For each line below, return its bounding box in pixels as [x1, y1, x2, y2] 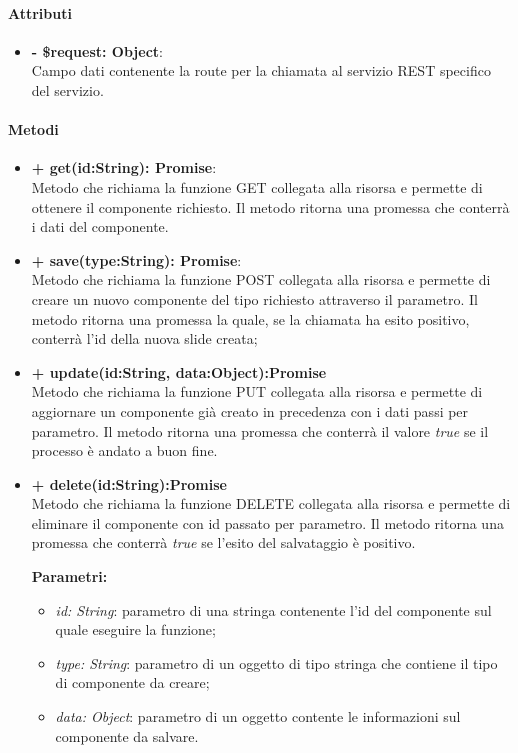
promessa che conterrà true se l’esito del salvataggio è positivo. [31, 532, 416, 553]
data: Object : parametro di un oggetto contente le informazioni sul [55, 706, 461, 727]
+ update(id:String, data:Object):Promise [31, 361, 327, 382]
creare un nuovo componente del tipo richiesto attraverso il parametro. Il [31, 288, 478, 309]
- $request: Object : [31, 40, 163, 61]
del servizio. [31, 79, 104, 100]
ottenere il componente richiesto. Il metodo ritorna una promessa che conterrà [31, 196, 510, 217]
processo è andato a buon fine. [31, 440, 218, 461]
